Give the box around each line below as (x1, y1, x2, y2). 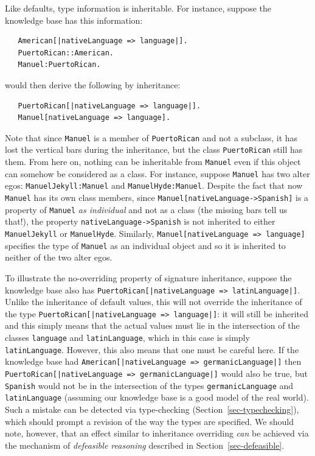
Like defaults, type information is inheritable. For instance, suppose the (5, 2, 272, 14)
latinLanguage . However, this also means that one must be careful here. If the (5, 343, 299, 356)
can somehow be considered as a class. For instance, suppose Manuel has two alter (5, 167, 310, 180)
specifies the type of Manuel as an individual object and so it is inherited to (5, 239, 286, 251)
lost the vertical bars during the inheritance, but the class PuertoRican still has (5, 143, 303, 156)
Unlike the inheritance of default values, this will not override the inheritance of (5, 295, 302, 308)
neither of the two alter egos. (5, 251, 112, 264)
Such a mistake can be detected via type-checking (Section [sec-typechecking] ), (5, 402, 299, 415)
